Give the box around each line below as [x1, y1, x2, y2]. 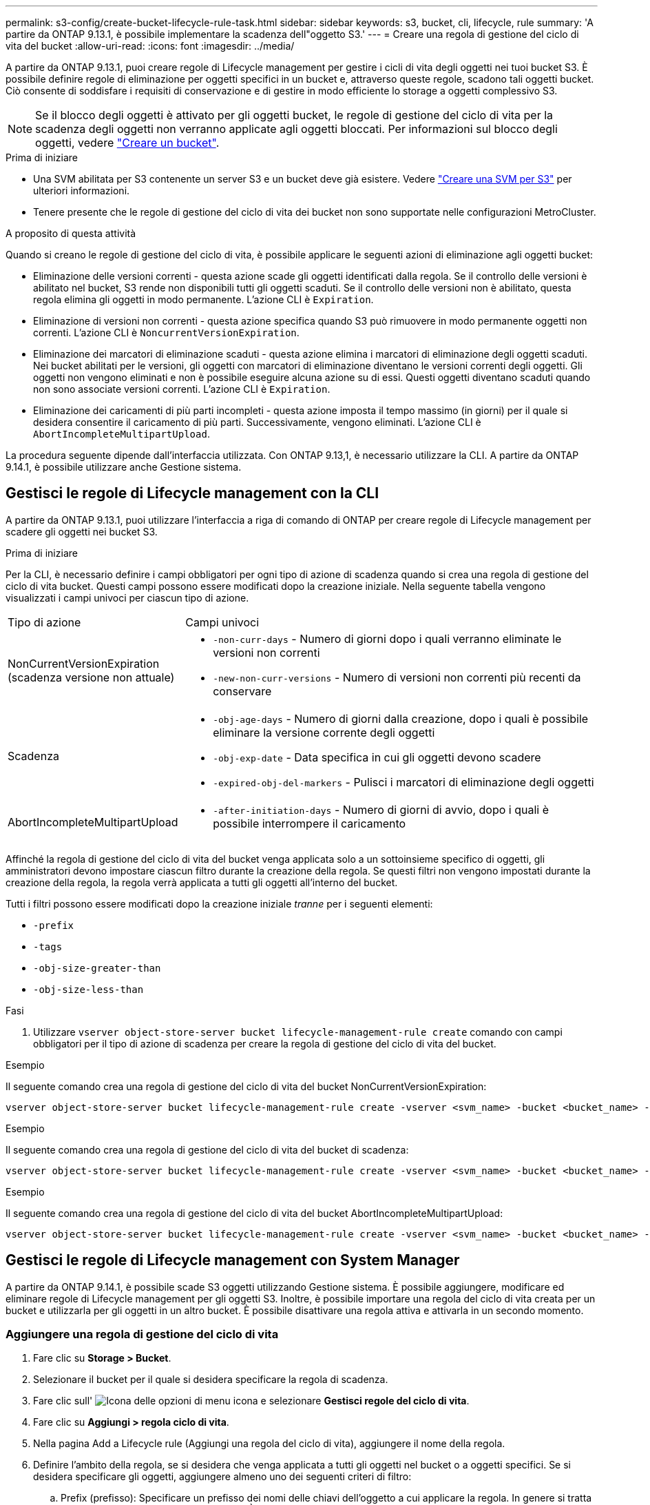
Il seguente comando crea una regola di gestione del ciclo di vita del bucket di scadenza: [6, 1143, 409, 1156]
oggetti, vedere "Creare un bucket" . [35, 136, 220, 150]
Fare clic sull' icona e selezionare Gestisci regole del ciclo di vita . [33, 1395, 470, 1407]
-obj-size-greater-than [33, 962, 161, 974]
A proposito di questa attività [6, 227, 136, 239]
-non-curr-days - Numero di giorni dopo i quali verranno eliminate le [213, 631, 562, 646]
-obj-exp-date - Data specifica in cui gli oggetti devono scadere [213, 750, 541, 764]
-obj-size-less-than [33, 983, 144, 995]
